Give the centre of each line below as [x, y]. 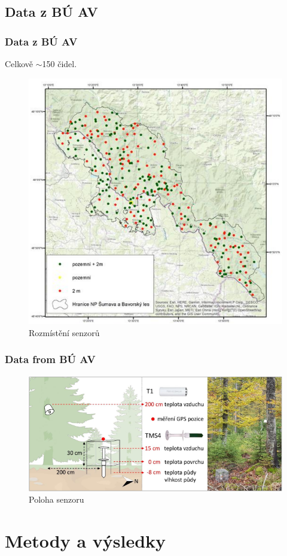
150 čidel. [59, 64]
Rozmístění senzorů [64, 332]
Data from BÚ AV [50, 359]
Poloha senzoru [57, 499]
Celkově [19, 64]
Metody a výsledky [86, 541]
